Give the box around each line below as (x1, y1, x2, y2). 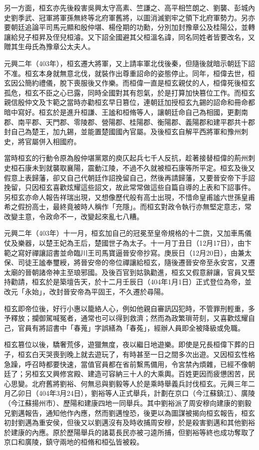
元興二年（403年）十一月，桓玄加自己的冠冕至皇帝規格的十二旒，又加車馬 (4, 228, 245, 238)
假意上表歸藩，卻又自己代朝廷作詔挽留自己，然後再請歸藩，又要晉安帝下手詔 (4, 172, 255, 182)
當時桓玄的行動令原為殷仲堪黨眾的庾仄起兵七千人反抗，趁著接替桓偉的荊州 (4, 153, 248, 163)
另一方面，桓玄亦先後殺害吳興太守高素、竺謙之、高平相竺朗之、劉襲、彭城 (4, 2, 248, 12)
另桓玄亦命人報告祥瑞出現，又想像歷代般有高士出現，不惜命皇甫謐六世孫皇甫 (4, 191, 255, 202)
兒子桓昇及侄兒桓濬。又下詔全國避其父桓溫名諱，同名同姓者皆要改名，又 (17, 31, 255, 42)
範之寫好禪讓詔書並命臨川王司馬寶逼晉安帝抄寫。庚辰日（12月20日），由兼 (4, 247, 245, 258)
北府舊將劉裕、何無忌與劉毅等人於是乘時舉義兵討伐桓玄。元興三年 (31, 378, 248, 388)
